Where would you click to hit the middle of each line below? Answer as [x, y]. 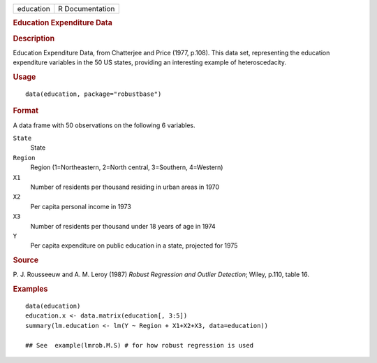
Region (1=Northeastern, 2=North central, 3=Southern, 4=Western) [127, 167]
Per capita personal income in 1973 [81, 206]
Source [26, 260]
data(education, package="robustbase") [94, 94]
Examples [30, 289]
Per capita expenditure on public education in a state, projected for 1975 [134, 245]
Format [25, 111]
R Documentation [87, 9]
